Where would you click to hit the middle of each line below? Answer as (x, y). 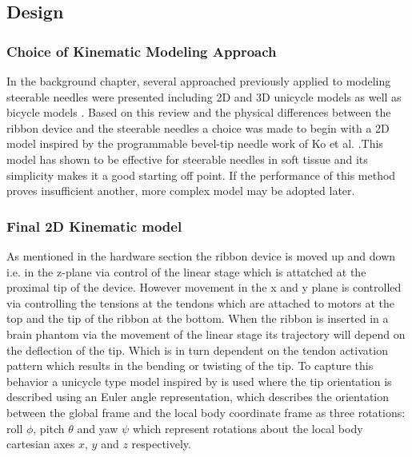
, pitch (49, 428)
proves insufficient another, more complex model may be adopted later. (181, 191)
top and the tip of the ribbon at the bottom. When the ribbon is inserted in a (198, 318)
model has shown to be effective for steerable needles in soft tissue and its (187, 159)
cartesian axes (41, 444)
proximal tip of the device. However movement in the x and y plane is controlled (204, 287)
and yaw (98, 428)
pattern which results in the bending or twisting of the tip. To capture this (190, 366)
